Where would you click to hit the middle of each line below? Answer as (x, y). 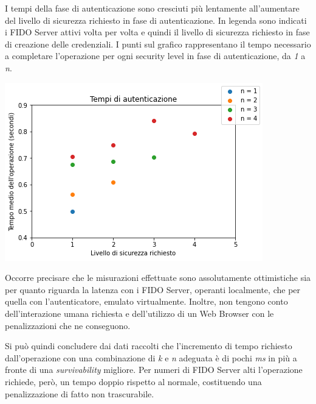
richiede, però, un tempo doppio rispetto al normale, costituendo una (133, 381)
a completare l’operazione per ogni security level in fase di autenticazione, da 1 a (155, 56)
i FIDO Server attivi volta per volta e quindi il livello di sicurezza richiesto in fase (157, 32)
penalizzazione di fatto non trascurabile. (80, 393)
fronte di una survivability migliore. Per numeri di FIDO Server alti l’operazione (154, 370)
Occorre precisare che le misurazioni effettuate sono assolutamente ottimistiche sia (158, 278)
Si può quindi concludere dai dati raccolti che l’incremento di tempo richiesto (149, 346)
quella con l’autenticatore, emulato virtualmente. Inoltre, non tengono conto (146, 301)
